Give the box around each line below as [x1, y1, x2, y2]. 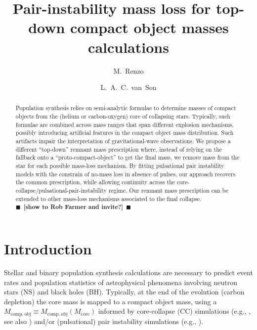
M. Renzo [113, 65, 144, 76]
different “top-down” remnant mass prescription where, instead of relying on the [15, 145, 222, 153]
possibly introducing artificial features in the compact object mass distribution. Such [15, 128, 234, 137]
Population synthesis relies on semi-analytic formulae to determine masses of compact [15, 104, 236, 112]
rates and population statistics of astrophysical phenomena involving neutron [4, 277, 237, 287]
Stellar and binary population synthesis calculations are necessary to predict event [4, 267, 253, 277]
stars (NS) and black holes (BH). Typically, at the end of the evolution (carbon [4, 287, 245, 297]
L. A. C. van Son [100, 82, 157, 92]
